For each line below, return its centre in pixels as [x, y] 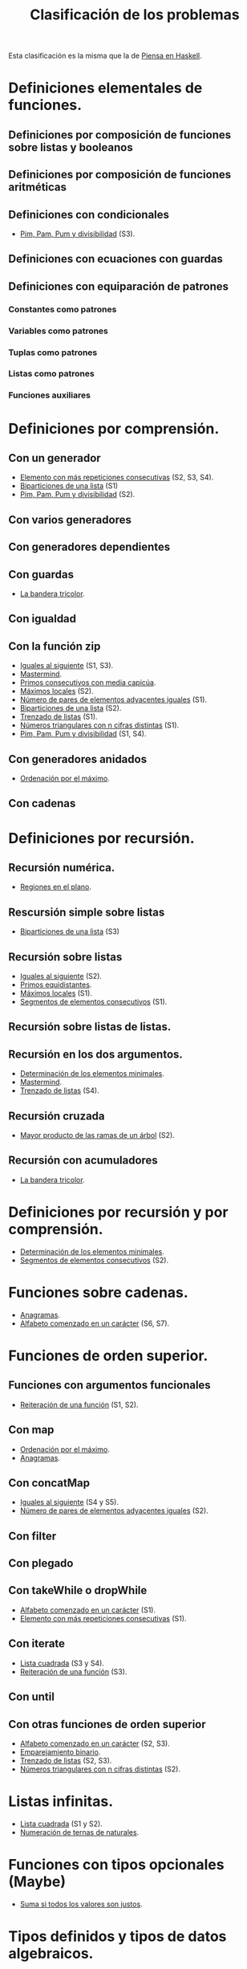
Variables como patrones [58, 331]
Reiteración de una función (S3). [73, 1671]
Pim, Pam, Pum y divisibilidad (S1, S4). [83, 734]
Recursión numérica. [62, 868]
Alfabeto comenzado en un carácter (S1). [88, 1610]
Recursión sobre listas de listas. [90, 1027]
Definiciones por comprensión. [114, 428]
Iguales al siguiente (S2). [61, 976]
